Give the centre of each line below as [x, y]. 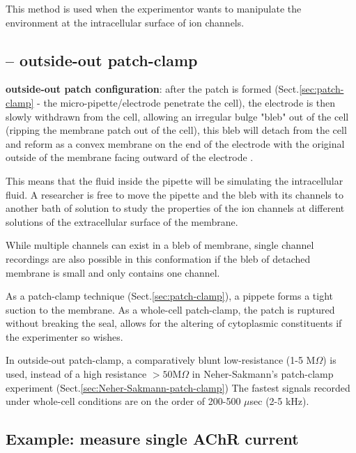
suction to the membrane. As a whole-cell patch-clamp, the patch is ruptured [170, 309]
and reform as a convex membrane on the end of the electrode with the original [175, 143]
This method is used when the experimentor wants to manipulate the [154, 8]
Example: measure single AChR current [152, 439]
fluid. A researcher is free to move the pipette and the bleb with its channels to [175, 194]
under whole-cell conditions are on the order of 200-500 [123, 401]
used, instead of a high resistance [76, 374]
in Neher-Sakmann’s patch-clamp [263, 374]
